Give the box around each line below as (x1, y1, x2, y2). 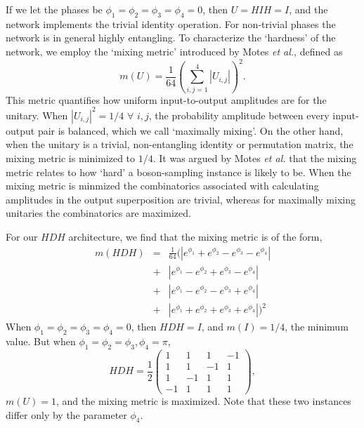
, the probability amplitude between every (148, 107, 330, 122)
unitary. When (6, 107, 68, 122)
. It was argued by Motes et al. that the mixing (152, 151, 357, 166)
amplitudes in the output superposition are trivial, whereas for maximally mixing (6, 192, 356, 206)
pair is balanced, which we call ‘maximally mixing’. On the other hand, (37, 123, 344, 138)
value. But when (6, 334, 76, 349)
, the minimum (285, 319, 349, 334)
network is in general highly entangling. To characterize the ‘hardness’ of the (6, 30, 336, 45)
